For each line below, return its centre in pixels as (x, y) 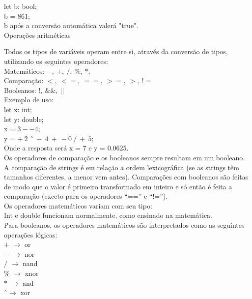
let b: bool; (20, 6)
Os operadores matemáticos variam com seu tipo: (78, 205)
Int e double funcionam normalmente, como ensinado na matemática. (108, 215)
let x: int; (18, 109)
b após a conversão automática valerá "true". (71, 25)
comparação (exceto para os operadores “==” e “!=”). (86, 196)
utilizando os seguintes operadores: (56, 61)
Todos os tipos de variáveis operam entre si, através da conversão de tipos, (116, 51)
